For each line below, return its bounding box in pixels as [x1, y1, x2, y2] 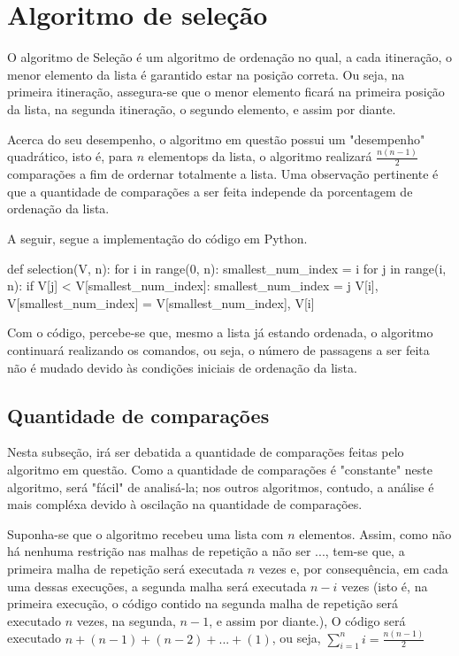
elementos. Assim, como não [299, 524, 452, 543]
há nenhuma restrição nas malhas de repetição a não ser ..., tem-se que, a [7, 542, 405, 560]
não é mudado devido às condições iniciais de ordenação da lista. [7, 358, 357, 376]
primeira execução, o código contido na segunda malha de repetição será [7, 594, 399, 613]
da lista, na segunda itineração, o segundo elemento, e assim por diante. [7, 99, 396, 118]
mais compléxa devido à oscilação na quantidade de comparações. [7, 495, 363, 513]
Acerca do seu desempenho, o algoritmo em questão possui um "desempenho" [7, 129, 425, 148]
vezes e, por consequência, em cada [258, 559, 448, 577]
